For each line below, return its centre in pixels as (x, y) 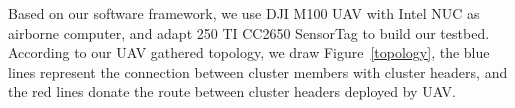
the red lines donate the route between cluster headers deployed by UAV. (232, 91)
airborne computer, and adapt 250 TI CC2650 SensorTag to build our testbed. (249, 32)
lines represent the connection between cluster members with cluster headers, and (258, 71)
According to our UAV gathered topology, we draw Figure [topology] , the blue (249, 52)
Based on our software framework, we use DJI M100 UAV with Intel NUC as (244, 13)
